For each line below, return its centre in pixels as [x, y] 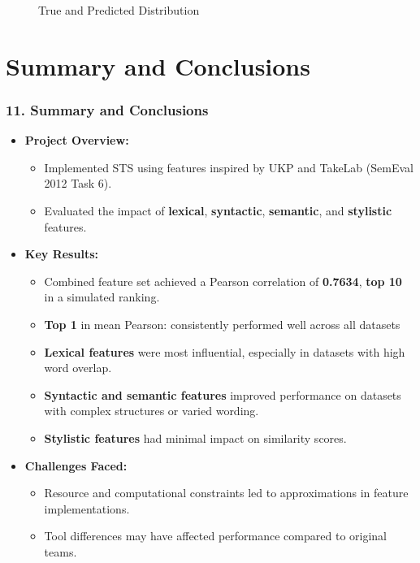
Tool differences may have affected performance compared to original [215, 536]
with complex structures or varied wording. [152, 411]
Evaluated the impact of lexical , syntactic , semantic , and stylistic [218, 210]
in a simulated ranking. [102, 297]
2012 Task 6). [78, 183]
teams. [61, 551]
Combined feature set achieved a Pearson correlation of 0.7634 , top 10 [223, 281]
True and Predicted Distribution [119, 10]
